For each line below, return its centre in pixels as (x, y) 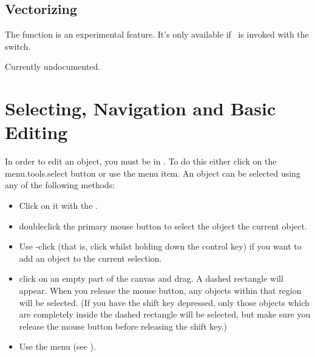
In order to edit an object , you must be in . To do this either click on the (141, 161)
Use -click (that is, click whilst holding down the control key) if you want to (160, 246)
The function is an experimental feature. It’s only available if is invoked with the (157, 34)
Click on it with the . (58, 206)
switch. (18, 46)
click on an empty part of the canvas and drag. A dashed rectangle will (151, 278)
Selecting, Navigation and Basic (141, 108)
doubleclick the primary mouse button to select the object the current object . (163, 226)
